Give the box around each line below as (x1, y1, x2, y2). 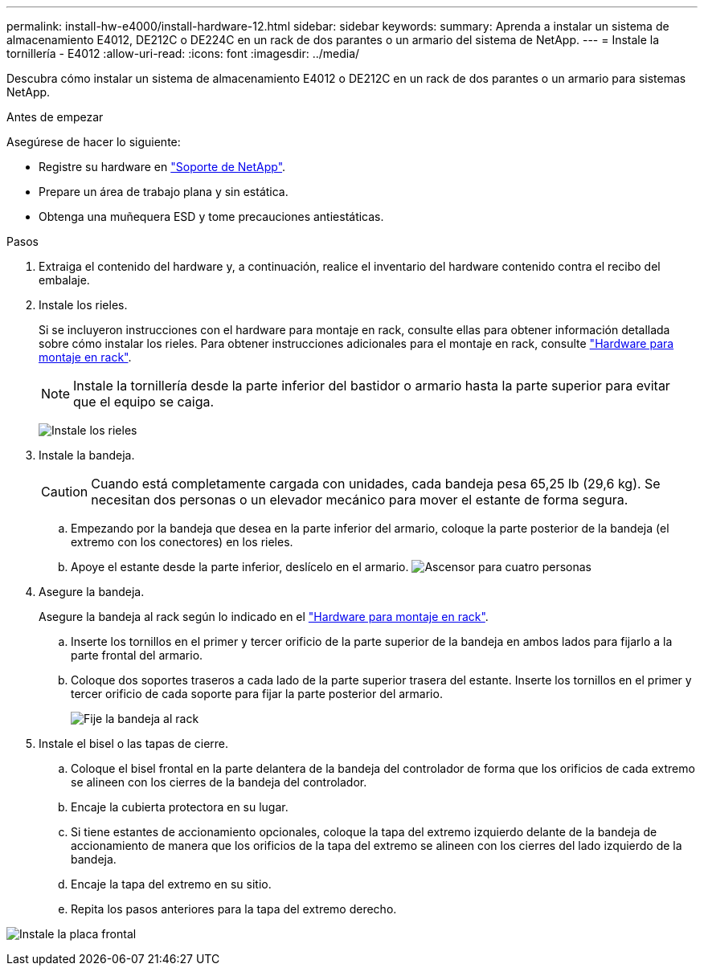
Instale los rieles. (39, 298, 128, 312)
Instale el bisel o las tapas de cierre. (39, 737, 229, 750)
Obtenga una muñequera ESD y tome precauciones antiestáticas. (39, 210, 384, 223)
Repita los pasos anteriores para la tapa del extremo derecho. (71, 902, 397, 916)
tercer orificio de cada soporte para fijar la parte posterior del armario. (71, 687, 443, 700)
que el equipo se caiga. (73, 394, 215, 410)
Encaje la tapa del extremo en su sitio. (71, 877, 272, 891)
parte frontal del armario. (71, 648, 203, 662)
